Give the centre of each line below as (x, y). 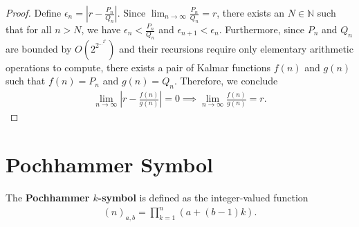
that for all (29, 29)
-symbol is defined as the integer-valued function (203, 197)
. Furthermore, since (262, 29)
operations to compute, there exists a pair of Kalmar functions (138, 67)
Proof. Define (34, 12)
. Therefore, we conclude (226, 81)
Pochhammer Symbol (109, 164)
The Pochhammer (48, 197)
